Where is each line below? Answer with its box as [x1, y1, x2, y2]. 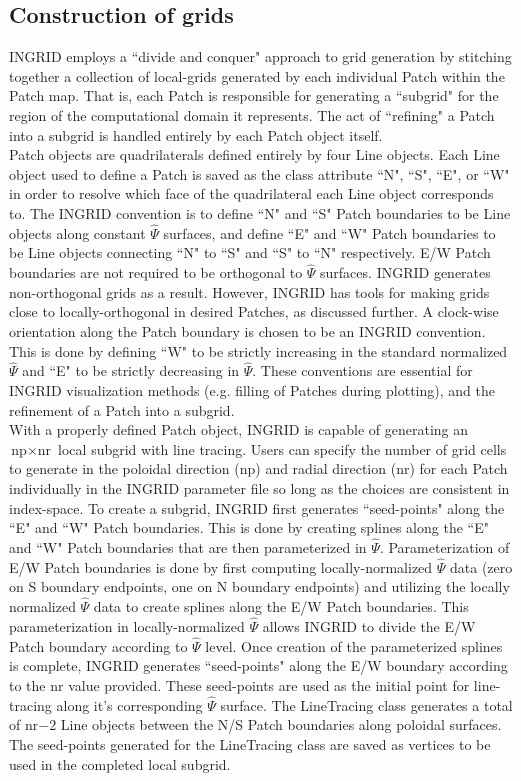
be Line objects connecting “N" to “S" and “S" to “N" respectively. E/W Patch [9, 242, 491, 263]
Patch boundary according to [9, 635, 188, 656]
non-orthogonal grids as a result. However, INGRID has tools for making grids [9, 281, 490, 302]
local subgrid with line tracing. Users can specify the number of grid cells [58, 438, 507, 459]
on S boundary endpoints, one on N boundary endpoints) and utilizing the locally [9, 576, 510, 597]
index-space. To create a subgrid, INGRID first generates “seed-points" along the [9, 497, 505, 518]
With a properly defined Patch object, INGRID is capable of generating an [9, 419, 469, 440]
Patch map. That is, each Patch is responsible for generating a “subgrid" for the [9, 85, 499, 106]
